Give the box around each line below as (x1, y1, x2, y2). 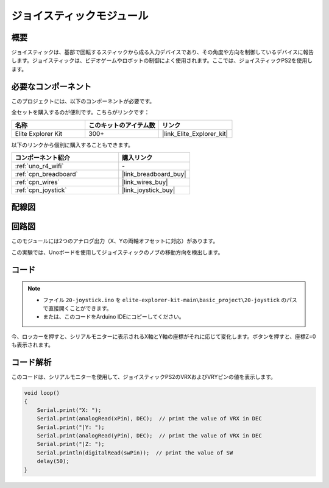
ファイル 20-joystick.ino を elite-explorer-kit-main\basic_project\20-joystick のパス (43, 296, 298, 303)
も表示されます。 (11, 341, 54, 348)
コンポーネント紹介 (15, 153, 70, 161)
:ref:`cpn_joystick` (15, 186, 67, 194)
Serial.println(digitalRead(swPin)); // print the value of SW (37, 449, 233, 456)
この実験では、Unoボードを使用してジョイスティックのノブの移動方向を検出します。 (11, 249, 224, 256)
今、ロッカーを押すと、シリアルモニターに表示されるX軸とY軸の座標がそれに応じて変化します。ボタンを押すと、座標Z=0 (11, 333, 316, 340)
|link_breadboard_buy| (122, 169, 186, 178)
